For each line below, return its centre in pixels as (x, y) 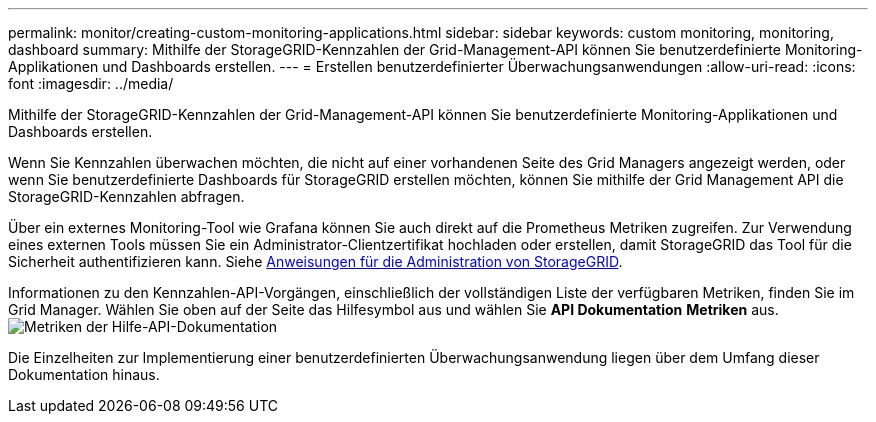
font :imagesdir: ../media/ (91, 83)
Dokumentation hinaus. (84, 374)
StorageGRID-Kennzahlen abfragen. (126, 196)
